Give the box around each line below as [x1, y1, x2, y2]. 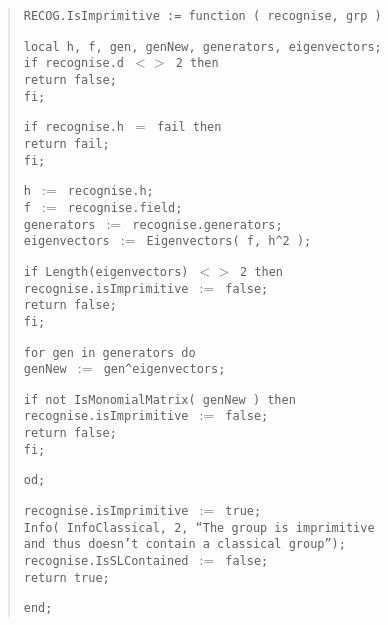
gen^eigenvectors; [103, 362, 226, 377]
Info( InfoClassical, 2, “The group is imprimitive [23, 520, 375, 535]
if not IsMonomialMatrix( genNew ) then [23, 392, 296, 407]
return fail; [23, 136, 110, 151]
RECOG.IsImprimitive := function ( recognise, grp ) [23, 9, 382, 23]
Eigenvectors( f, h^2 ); [146, 234, 312, 249]
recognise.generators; [132, 217, 283, 232]
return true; [23, 570, 110, 585]
